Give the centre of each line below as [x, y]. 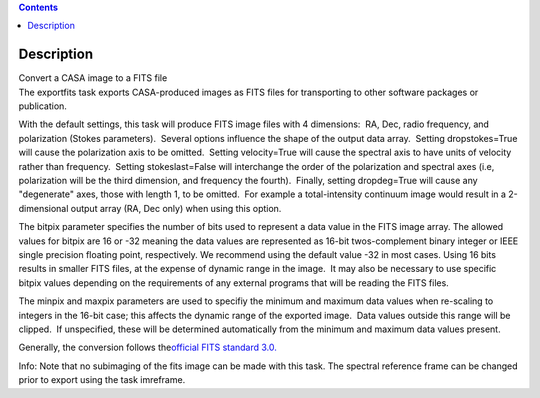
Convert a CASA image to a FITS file [93, 78]
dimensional [43, 208]
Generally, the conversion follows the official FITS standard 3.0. [147, 347]
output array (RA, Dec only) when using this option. [176, 208]
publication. [42, 106]
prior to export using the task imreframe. [102, 380]
